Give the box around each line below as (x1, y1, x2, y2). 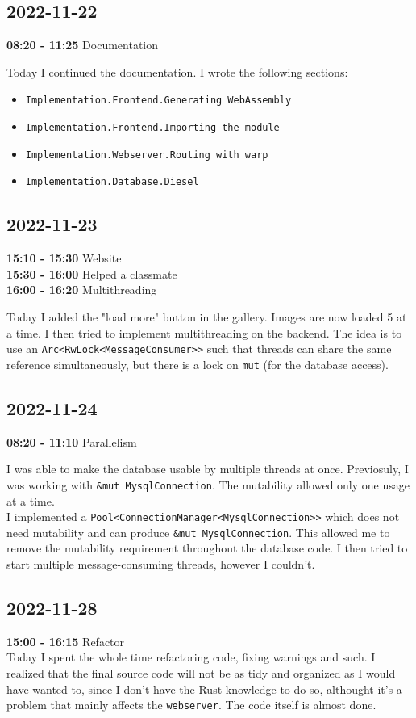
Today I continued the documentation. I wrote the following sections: (6, 63, 348, 80)
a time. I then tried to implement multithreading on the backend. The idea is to (6, 324, 402, 341)
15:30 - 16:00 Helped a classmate (6, 265, 177, 282)
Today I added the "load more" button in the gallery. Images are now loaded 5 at (6, 309, 407, 325)
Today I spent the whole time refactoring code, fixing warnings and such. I (6, 649, 376, 666)
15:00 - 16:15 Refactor (6, 632, 125, 649)
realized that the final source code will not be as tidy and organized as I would (6, 665, 396, 682)
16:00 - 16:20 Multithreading (6, 281, 157, 298)
